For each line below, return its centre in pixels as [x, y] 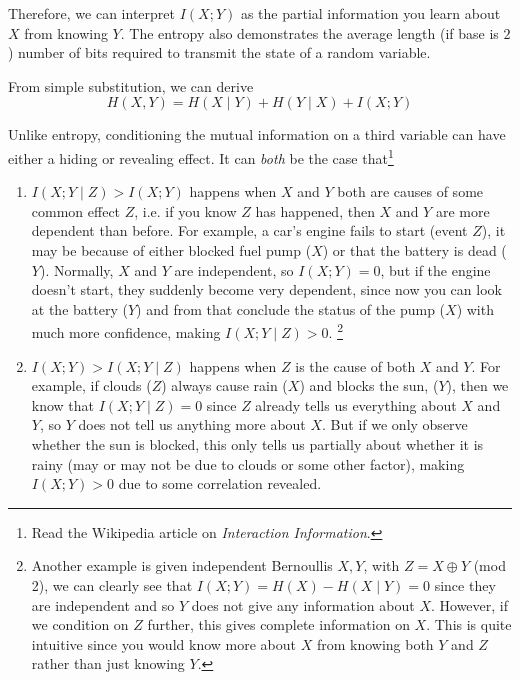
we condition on [80, 624]
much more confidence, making [126, 332]
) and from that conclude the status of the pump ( [291, 308]
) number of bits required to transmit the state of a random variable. [219, 52]
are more [462, 210]
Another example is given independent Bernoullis [182, 565]
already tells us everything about [356, 404]
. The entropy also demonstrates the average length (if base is [309, 32]
